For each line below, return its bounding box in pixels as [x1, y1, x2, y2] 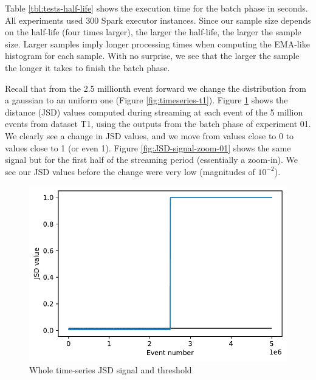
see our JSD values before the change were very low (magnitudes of [5, 165, 255, 178]
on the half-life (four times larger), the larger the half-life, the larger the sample [5, 26, 301, 38]
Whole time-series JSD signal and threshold [29, 364, 192, 376]
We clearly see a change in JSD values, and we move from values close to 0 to [5, 129, 294, 142]
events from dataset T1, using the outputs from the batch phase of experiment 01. [5, 117, 311, 130]
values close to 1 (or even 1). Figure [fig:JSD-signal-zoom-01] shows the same [5, 141, 291, 154]
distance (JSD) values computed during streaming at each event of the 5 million [5, 105, 303, 118]
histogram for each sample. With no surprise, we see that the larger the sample [5, 49, 300, 62]
